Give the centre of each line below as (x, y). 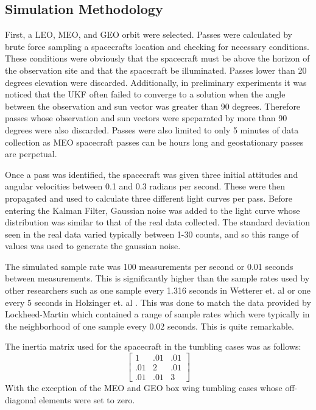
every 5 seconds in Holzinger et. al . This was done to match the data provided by (158, 302)
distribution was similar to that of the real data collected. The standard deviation (157, 222)
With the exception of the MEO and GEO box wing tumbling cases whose (144, 388)
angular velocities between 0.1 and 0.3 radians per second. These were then (145, 186)
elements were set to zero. (87, 399)
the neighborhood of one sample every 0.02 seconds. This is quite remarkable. (149, 326)
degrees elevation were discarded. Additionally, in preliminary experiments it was (156, 82)
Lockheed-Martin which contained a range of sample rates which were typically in (157, 314)
